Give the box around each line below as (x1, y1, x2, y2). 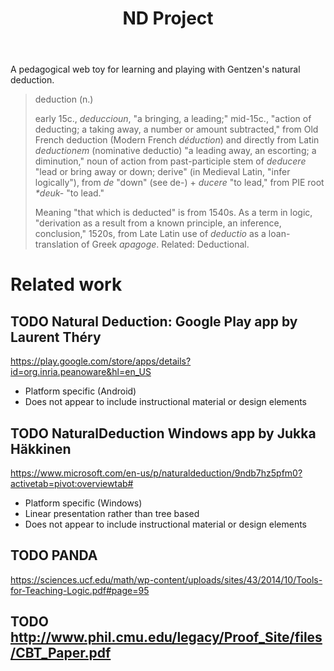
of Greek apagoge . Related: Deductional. (80, 238, 250, 251)
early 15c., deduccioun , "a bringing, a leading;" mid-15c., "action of (34, 113, 312, 125)
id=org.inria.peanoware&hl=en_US (10, 366, 152, 378)
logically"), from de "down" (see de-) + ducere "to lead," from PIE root (34, 177, 325, 189)
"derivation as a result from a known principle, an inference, (34, 217, 282, 229)
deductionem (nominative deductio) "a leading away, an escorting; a (34, 145, 317, 157)
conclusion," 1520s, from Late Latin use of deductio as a (34, 228, 267, 240)
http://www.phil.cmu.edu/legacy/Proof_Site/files (10, 629, 323, 646)
